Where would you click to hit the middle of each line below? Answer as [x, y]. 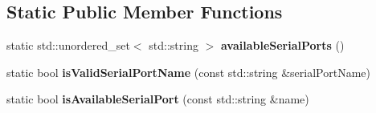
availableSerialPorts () [282, 45]
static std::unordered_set [68, 45]
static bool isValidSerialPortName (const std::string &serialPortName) [188, 72]
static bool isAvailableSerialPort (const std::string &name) [158, 99]
